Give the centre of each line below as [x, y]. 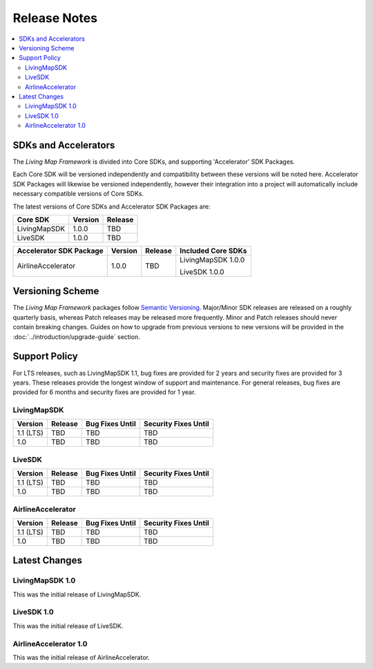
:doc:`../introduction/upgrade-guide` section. [77, 337]
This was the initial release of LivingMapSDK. [77, 594]
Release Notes [55, 18]
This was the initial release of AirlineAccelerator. [81, 657]
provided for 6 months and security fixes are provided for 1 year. [104, 392]
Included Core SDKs [213, 251]
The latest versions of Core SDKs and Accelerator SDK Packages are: [112, 206]
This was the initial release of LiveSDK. [68, 626]
